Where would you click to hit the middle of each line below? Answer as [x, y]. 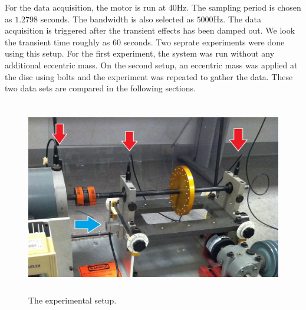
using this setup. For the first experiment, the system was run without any [140, 53]
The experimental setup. [73, 300]
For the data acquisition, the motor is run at [85, 7]
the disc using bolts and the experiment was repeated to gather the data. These [149, 76]
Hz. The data [237, 19]
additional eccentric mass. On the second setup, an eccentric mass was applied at [151, 65]
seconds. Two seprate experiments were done [204, 42]
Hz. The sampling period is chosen [239, 7]
